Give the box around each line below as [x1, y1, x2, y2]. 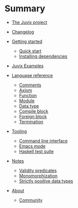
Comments [19, 82, 42, 88]
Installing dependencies [19, 53, 68, 59]
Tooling [11, 128, 27, 134]
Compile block [19, 108, 49, 114]
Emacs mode [19, 143, 46, 149]
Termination [19, 119, 44, 125]
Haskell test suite [19, 148, 54, 154]
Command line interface [19, 138, 68, 144]
